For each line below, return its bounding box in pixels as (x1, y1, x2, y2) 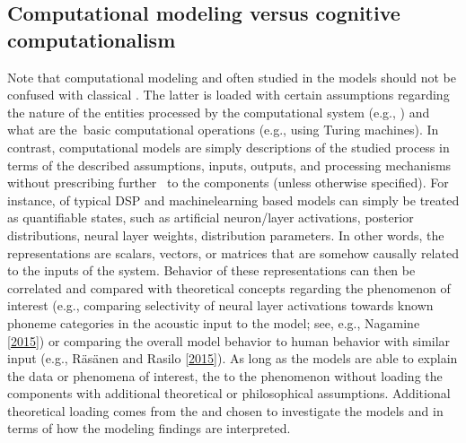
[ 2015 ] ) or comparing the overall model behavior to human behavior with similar (7, 331, 451, 350)
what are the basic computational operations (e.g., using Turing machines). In (7, 120, 439, 139)
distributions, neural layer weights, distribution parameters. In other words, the (7, 225, 444, 244)
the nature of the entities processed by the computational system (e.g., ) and (7, 102, 430, 121)
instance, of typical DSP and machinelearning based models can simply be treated (7, 190, 460, 209)
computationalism (7, 25, 176, 53)
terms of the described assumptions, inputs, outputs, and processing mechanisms (7, 155, 452, 174)
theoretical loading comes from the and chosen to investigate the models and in (7, 401, 444, 420)
